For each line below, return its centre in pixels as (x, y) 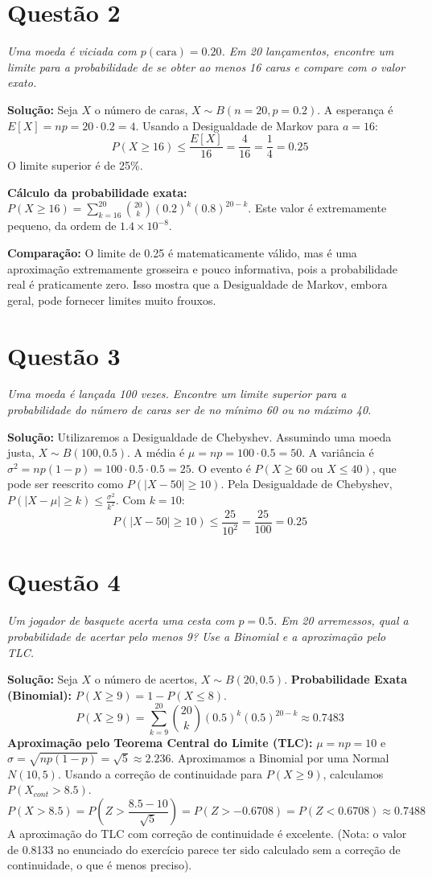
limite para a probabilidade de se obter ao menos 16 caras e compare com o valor (206, 66)
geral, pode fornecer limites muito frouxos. (112, 300)
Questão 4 (64, 582)
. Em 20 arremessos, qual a (341, 620)
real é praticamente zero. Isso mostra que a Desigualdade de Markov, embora (197, 284)
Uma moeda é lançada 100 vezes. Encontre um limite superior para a (177, 394)
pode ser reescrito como (66, 484)
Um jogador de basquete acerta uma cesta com (121, 620)
